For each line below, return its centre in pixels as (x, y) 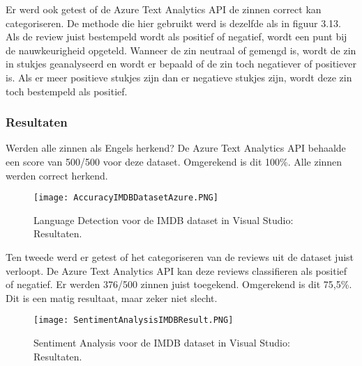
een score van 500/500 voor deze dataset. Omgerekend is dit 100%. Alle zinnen (174, 161)
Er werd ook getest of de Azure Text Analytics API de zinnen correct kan (164, 9)
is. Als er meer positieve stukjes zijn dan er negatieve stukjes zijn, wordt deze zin (179, 77)
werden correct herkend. (57, 175)
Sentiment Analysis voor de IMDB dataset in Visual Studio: (162, 343)
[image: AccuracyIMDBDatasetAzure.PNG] (126, 198)
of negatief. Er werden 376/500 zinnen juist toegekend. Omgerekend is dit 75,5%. (179, 284)
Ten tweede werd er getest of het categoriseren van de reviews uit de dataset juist (180, 257)
